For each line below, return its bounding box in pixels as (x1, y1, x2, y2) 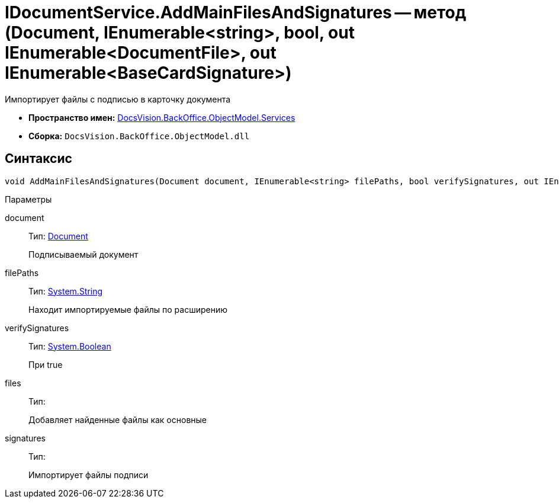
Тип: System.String (28, 286, 103, 296)
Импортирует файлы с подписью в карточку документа (5, 94, 231, 104)
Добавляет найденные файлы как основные (28, 414, 207, 425)
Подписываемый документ (28, 249, 139, 259)
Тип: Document (28, 230, 88, 241)
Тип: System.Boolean (28, 341, 111, 351)
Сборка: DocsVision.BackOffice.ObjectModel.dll (28, 130, 250, 141)
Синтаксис (5, 151, 72, 166)
